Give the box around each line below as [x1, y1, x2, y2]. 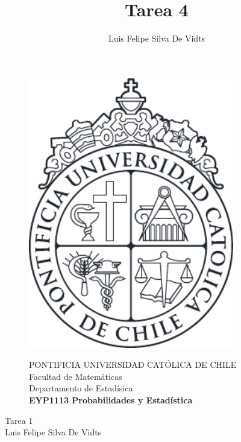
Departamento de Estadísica [29, 382, 133, 394]
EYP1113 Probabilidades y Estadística [29, 394, 193, 406]
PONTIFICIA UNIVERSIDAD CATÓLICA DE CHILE [29, 358, 237, 371]
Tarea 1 [5, 414, 33, 426]
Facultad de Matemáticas [29, 370, 122, 382]
